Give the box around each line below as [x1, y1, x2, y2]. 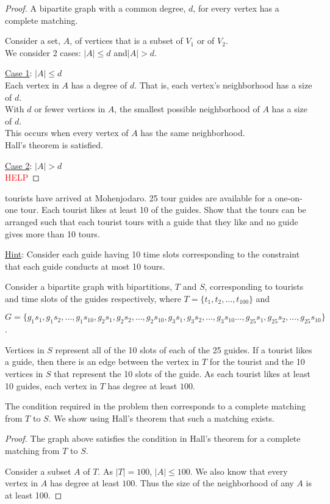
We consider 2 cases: [5, 46, 81, 59]
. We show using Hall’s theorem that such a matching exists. [48, 411, 274, 424]
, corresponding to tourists [204, 280, 304, 293]
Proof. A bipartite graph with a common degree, [5, 2, 186, 14]
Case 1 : [5, 67, 32, 79]
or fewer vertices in [34, 103, 106, 115]
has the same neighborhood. [140, 126, 245, 139]
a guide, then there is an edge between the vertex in [5, 355, 199, 368]
